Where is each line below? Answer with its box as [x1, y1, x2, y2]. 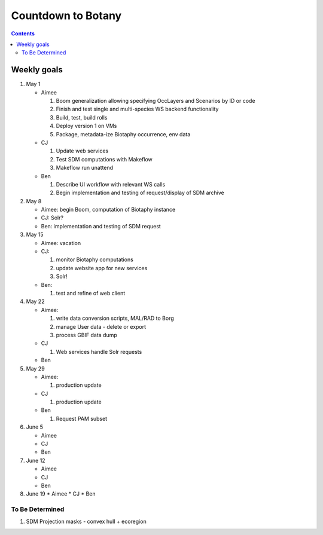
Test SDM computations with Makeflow [56, 155, 153, 163]
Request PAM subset [56, 415, 108, 422]
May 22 [26, 298, 45, 305]
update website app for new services [56, 264, 148, 271]
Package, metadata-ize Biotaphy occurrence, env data [56, 130, 191, 137]
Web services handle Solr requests [56, 348, 142, 355]
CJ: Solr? [41, 214, 64, 221]
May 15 [26, 231, 44, 239]
